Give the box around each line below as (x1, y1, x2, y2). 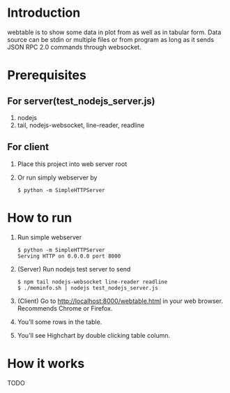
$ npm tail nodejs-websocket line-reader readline (17, 278, 168, 286)
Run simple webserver (17, 232, 82, 242)
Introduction (7, 5, 81, 21)
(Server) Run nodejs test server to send (17, 265, 131, 273)
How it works (7, 355, 85, 371)
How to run (7, 209, 72, 225)
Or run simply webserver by (17, 173, 98, 181)
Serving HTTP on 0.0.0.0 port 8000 (17, 253, 121, 260)
